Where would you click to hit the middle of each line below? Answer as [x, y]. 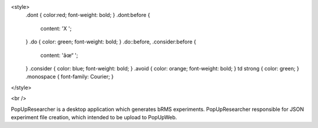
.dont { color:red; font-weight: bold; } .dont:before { [88, 15]
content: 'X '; [56, 28]
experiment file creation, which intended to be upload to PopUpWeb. [94, 117]
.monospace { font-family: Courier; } [70, 77]
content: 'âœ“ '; [59, 55]
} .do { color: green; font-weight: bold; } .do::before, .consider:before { [111, 42]
